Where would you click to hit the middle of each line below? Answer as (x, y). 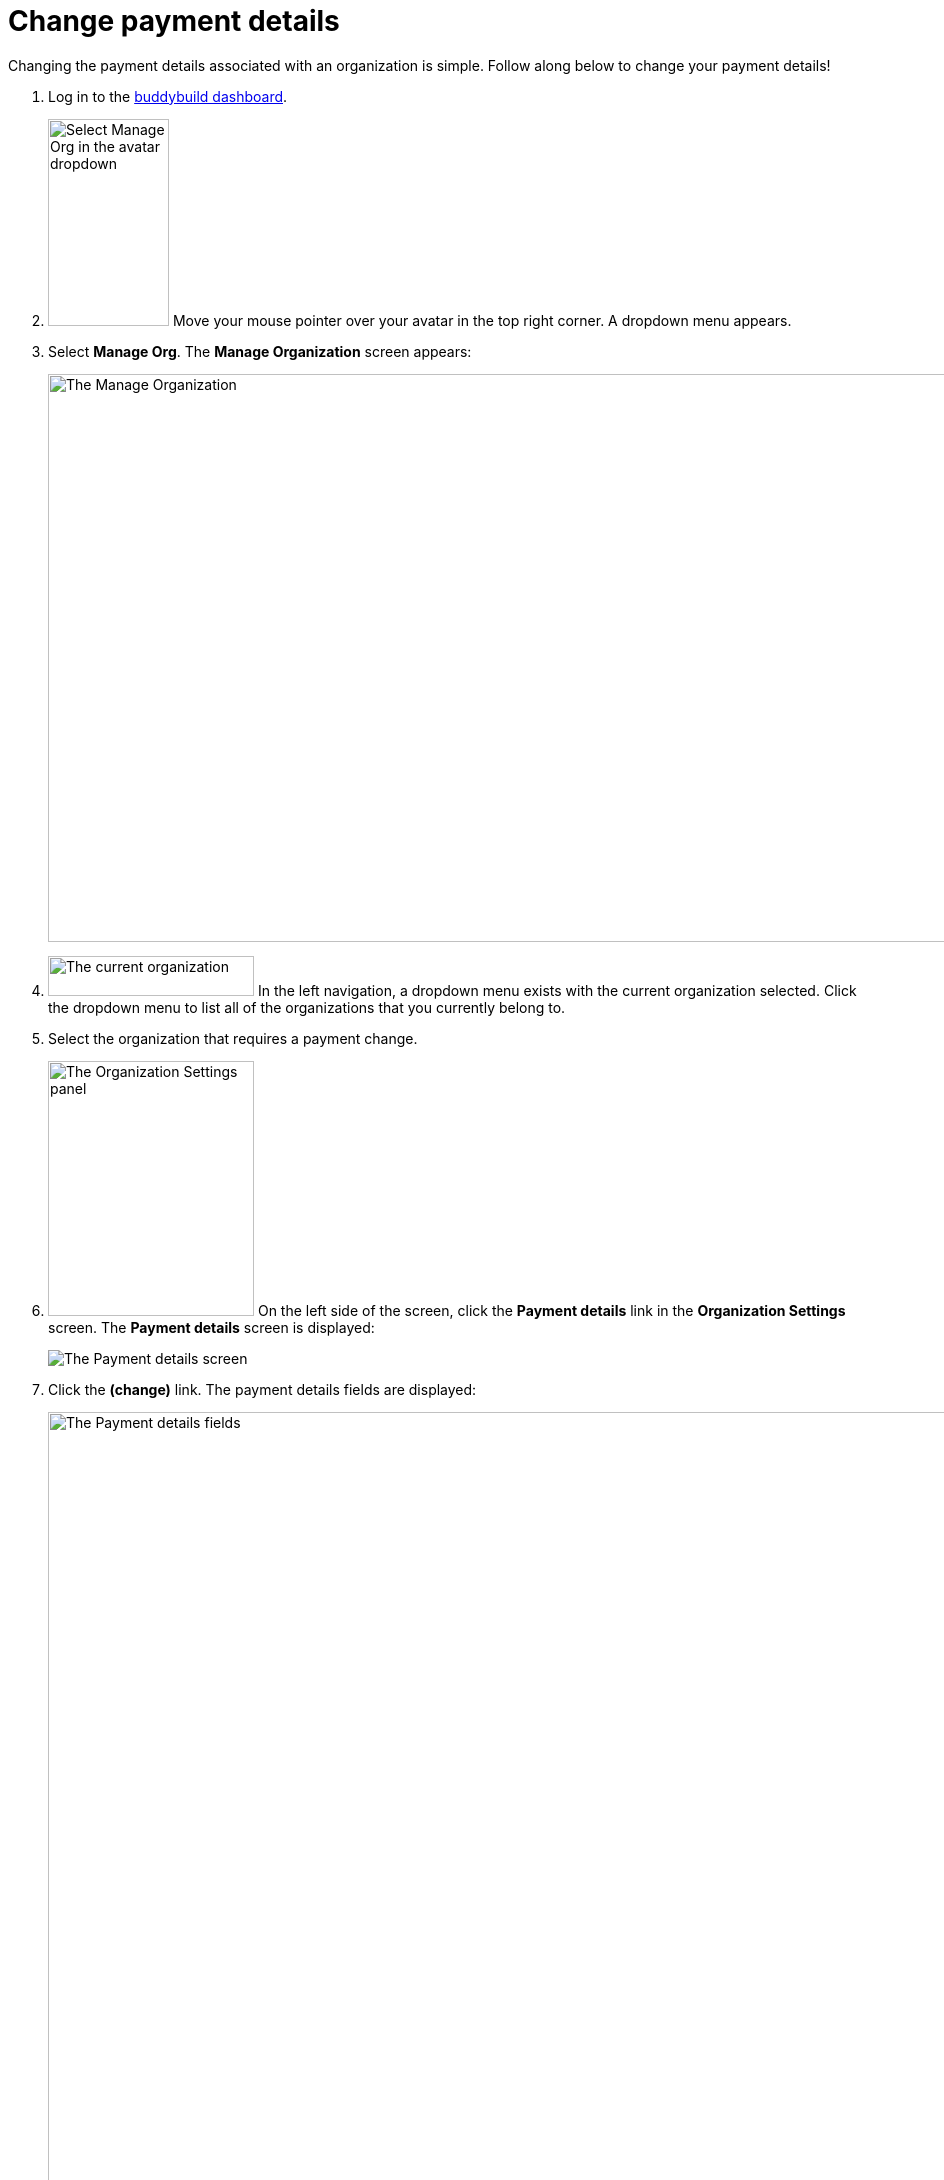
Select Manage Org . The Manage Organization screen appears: (260, 351)
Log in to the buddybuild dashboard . (168, 96)
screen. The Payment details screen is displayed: (211, 1327)
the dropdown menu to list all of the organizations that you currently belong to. (307, 1007)
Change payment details (174, 21)
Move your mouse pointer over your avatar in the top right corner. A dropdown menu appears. (482, 320)
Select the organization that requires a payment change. (233, 1038)
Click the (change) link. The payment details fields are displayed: (262, 1389)
